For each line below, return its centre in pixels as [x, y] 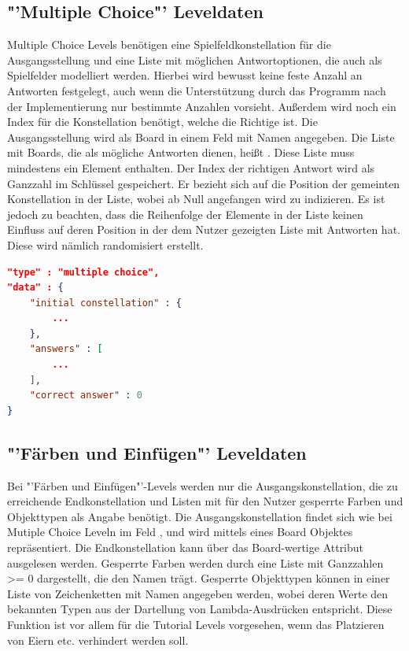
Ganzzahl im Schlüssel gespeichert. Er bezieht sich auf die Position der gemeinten [204, 183]
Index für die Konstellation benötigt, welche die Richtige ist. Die [162, 122]
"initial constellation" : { [105, 303]
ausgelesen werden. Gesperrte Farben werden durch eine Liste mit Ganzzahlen [195, 562]
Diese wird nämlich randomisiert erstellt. [105, 244]
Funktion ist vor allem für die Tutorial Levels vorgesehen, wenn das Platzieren [196, 624]
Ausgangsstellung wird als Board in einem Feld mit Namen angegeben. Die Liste [201, 137]
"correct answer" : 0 [86, 396]
